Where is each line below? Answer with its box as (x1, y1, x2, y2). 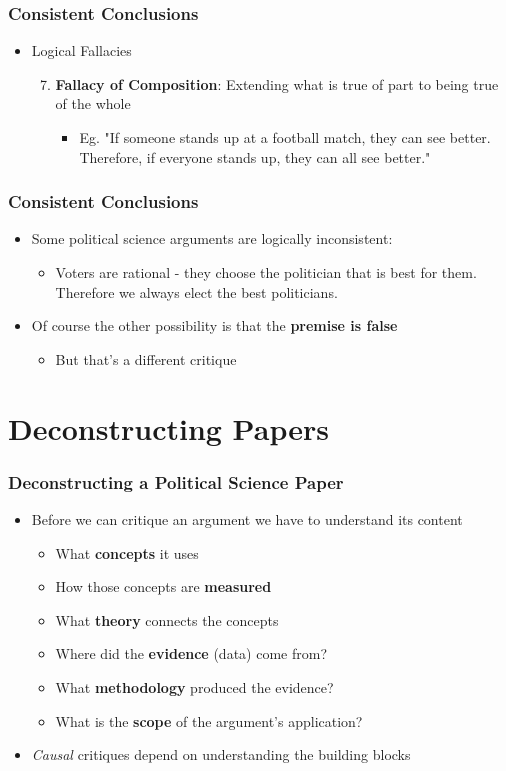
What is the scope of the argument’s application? (55, 710, 363, 731)
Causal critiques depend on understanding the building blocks (31, 744, 411, 765)
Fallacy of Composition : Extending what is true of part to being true (55, 73, 499, 94)
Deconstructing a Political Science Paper (8, 469, 344, 494)
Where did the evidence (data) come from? (55, 643, 327, 664)
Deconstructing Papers (8, 407, 329, 448)
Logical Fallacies (31, 40, 132, 61)
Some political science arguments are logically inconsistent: (31, 228, 393, 249)
